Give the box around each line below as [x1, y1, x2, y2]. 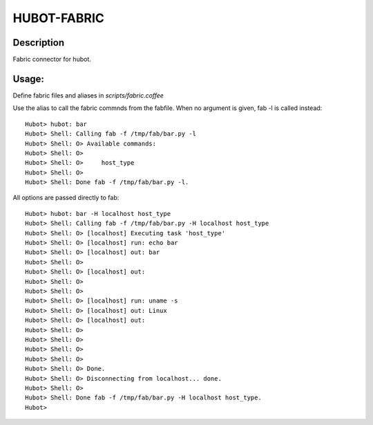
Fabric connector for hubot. [12, 55, 91, 64]
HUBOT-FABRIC [12, 10, 105, 26]
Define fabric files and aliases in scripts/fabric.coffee [12, 91, 164, 100]
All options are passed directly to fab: [12, 194, 119, 202]
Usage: [12, 73, 45, 84]
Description [12, 37, 65, 48]
